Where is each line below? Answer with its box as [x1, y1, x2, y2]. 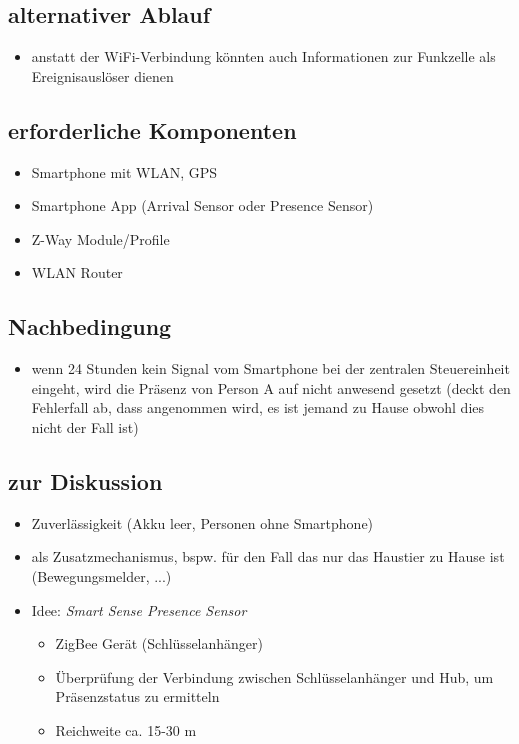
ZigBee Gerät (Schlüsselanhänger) [55, 633, 264, 654]
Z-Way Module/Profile [31, 228, 170, 249]
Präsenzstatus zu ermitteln [55, 686, 220, 707]
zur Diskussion [8, 465, 163, 496]
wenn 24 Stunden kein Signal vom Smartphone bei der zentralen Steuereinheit [31, 358, 510, 379]
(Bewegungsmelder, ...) [31, 565, 172, 586]
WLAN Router [31, 262, 123, 283]
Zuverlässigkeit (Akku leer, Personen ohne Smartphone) [31, 512, 374, 533]
